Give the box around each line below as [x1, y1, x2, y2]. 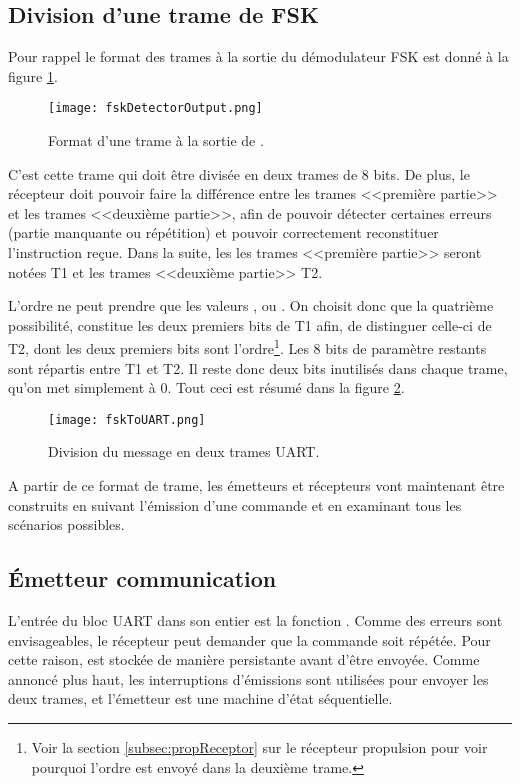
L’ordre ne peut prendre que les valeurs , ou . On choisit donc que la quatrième [8, 295, 494, 316]
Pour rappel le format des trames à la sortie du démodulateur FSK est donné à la [8, 46, 509, 67]
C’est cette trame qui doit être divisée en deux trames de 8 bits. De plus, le [8, 163, 470, 184]
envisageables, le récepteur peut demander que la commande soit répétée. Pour [8, 629, 491, 650]
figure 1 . [8, 65, 58, 86]
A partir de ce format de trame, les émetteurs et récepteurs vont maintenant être [8, 475, 505, 496]
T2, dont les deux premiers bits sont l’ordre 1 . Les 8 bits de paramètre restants [8, 335, 487, 359]
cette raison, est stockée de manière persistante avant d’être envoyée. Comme [8, 649, 480, 670]
